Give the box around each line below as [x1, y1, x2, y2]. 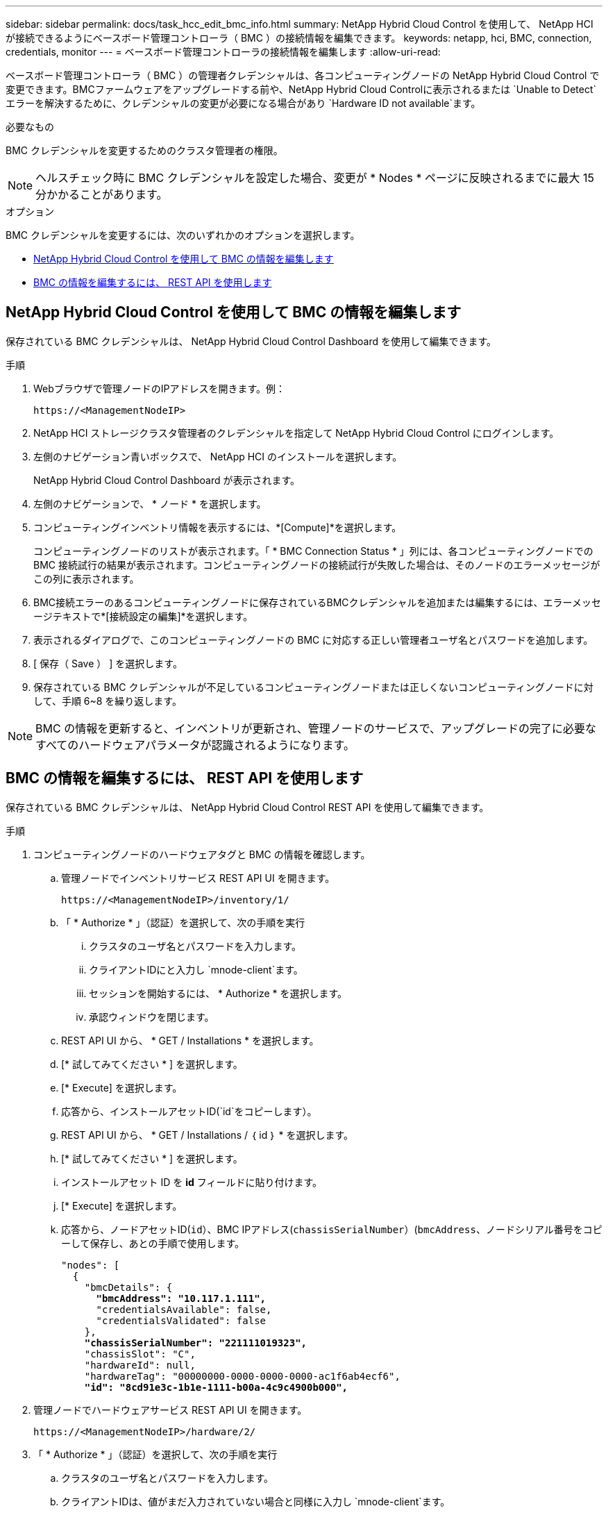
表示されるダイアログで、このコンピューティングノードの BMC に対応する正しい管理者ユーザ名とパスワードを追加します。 [33, 633, 593, 646]
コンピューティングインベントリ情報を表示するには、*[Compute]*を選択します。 [33, 521, 402, 533]
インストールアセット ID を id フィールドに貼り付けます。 [61, 1176, 323, 1188]
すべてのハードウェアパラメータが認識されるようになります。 [35, 737, 355, 752]
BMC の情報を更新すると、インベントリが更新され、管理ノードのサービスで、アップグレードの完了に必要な [35, 721, 597, 735]
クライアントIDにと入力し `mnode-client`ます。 [89, 963, 303, 976]
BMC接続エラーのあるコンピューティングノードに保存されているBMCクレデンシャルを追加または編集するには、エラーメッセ [33, 596, 601, 608]
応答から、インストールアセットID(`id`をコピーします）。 [61, 1105, 317, 1117]
